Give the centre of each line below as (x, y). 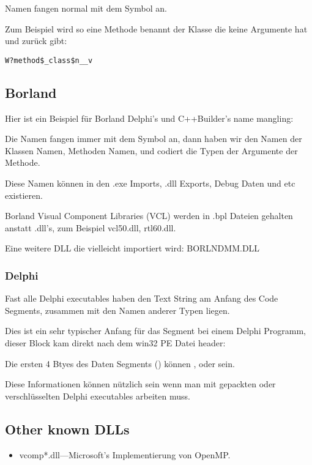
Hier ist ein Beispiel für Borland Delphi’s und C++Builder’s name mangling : (149, 118)
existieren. (24, 195)
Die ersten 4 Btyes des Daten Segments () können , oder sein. (120, 363)
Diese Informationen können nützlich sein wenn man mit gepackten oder (140, 384)
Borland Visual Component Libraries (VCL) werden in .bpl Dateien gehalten (149, 216)
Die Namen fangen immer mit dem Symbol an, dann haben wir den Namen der (154, 139)
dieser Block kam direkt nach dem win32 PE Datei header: (115, 342)
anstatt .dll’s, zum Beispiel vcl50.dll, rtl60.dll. (91, 227)
